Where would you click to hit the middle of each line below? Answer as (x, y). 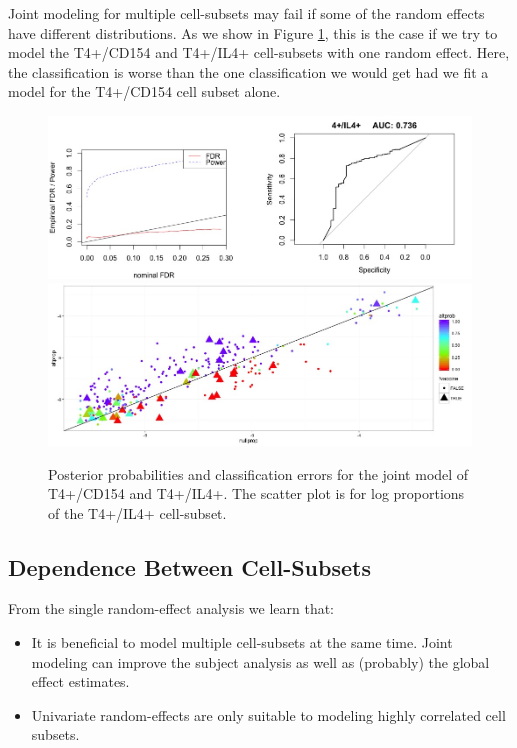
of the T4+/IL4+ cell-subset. (137, 512)
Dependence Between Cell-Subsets (189, 566)
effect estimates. (80, 681)
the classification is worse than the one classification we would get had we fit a (248, 71)
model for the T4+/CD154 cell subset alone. (144, 91)
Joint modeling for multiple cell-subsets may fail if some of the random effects (246, 13)
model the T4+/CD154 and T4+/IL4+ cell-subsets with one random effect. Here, (259, 52)
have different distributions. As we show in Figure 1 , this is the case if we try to (253, 32)
